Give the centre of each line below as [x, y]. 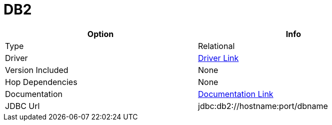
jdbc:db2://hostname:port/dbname [263, 106]
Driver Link [218, 58]
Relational [216, 46]
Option [100, 34]
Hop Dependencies [41, 82]
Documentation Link [236, 94]
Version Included [37, 70]
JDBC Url [22, 106]
